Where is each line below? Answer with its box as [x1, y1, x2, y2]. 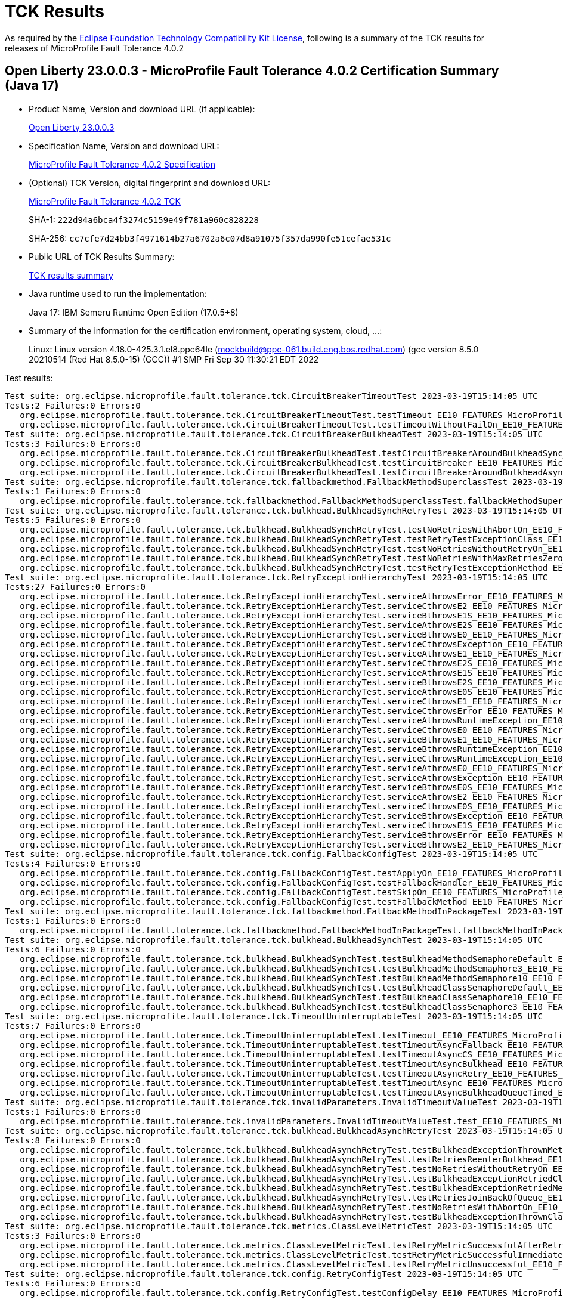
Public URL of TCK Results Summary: [29, 251, 175, 262]
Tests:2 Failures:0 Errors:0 [5, 400, 141, 410]
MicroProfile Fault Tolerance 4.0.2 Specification [29, 159, 216, 169]
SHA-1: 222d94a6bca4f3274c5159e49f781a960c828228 [29, 214, 259, 225]
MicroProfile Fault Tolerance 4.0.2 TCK [29, 196, 181, 206]
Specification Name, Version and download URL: [29, 140, 219, 151]
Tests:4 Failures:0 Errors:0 [5, 858, 141, 868]
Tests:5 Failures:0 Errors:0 [5, 515, 141, 525]
